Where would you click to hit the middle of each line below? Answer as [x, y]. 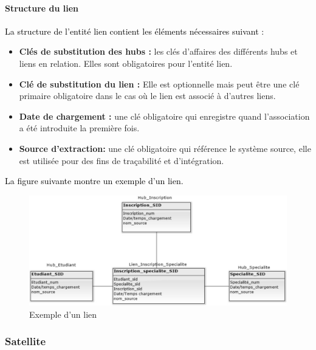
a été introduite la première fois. [79, 128]
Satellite [26, 341]
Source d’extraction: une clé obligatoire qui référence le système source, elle [165, 148]
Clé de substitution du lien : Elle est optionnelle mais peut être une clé [159, 84]
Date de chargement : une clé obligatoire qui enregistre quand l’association [164, 116]
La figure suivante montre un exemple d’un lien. [94, 181]
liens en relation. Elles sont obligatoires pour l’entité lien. [126, 63]
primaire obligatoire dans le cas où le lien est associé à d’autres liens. [147, 96]
